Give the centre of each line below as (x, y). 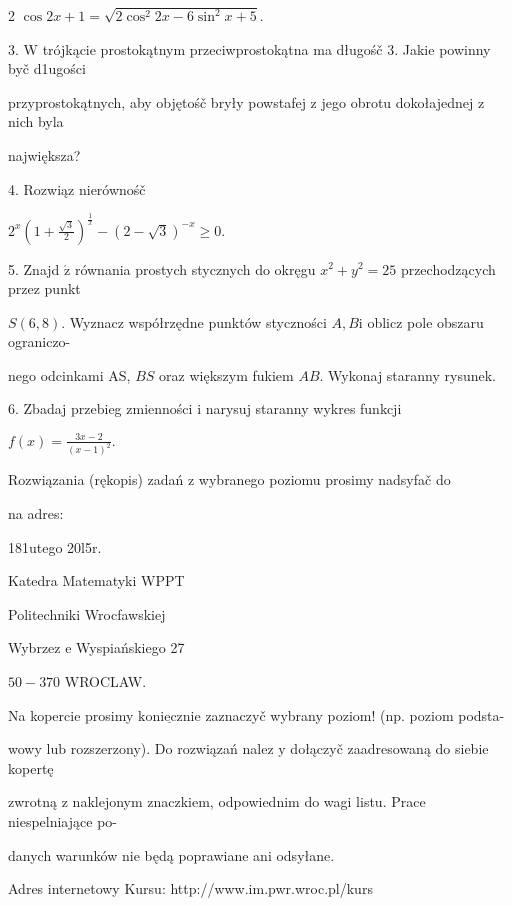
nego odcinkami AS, (69, 374)
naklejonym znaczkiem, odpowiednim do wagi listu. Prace (249, 801)
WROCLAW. (105, 681)
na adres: (36, 513)
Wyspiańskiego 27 (130, 647)
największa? (44, 154)
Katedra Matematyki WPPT (96, 580)
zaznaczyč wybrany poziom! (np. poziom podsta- (355, 714)
